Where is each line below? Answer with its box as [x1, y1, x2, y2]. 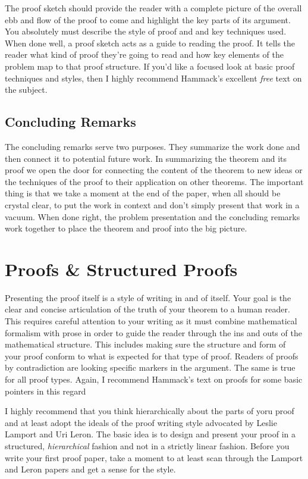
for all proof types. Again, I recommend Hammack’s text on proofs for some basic [5, 372, 303, 385]
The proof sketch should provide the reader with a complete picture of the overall [5, 2, 302, 14]
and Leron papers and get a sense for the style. [5, 463, 176, 475]
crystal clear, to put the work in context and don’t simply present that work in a [5, 198, 300, 211]
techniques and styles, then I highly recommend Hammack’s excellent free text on [5, 71, 302, 84]
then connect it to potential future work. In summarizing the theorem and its [5, 152, 287, 164]
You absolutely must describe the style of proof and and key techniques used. [5, 25, 287, 37]
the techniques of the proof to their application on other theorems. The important [5, 175, 304, 187]
